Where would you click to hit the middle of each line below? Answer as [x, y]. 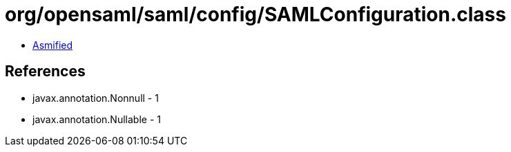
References [45, 72]
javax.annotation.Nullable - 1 [97, 119]
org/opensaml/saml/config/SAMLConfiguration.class [256, 14]
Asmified [53, 45]
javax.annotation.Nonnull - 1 [96, 98]
